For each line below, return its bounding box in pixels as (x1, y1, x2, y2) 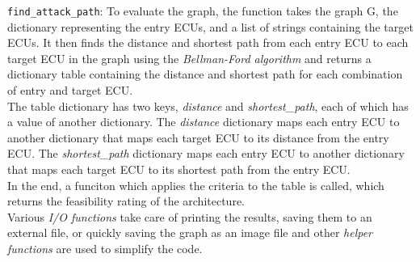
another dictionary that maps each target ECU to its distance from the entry (7, 129, 389, 146)
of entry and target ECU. (7, 82, 133, 99)
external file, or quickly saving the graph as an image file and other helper (7, 224, 373, 241)
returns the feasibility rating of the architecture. (7, 192, 245, 209)
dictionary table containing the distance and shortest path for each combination (7, 65, 403, 82)
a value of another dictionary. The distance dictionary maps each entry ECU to (7, 113, 400, 130)
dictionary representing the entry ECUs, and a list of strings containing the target (7, 18, 414, 35)
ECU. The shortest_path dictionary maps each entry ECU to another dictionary (7, 145, 405, 162)
